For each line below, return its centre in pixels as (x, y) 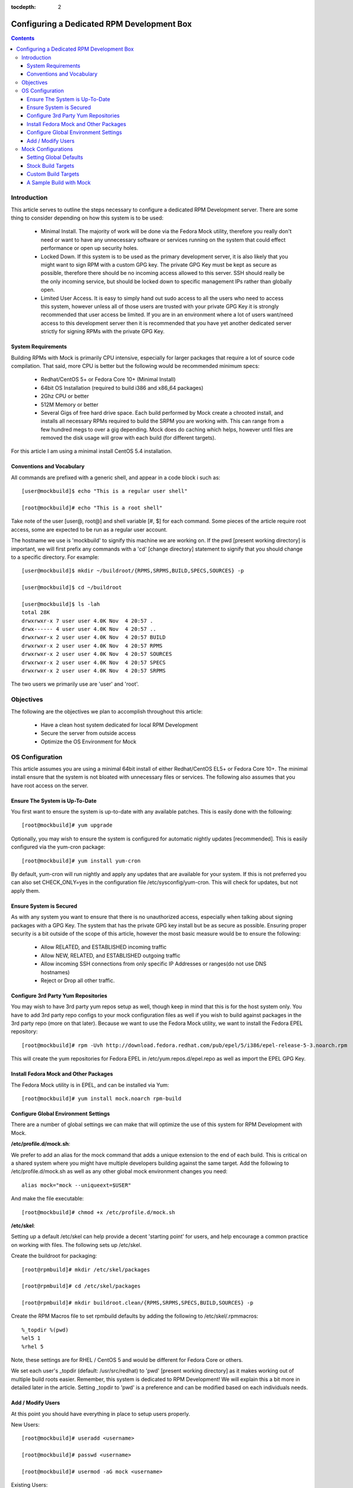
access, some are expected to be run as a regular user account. (89, 529)
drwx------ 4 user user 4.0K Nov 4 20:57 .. (89, 629)
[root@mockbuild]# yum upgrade (67, 825)
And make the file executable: (48, 1199)
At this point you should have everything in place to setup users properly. (100, 1414)
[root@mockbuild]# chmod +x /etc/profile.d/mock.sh (98, 1212)
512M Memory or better (70, 404)
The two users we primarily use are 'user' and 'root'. (75, 684)
